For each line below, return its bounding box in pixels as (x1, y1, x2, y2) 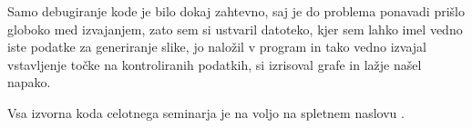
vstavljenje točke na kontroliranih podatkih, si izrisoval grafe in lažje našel (7, 54, 422, 74)
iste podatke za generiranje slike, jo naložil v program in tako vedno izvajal (7, 37, 426, 56)
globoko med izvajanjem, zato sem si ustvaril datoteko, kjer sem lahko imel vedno (7, 19, 463, 38)
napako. (7, 73, 51, 92)
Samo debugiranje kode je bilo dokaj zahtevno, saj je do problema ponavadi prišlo (7, 2, 465, 20)
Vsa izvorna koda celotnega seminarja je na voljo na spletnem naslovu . (7, 103, 405, 122)
